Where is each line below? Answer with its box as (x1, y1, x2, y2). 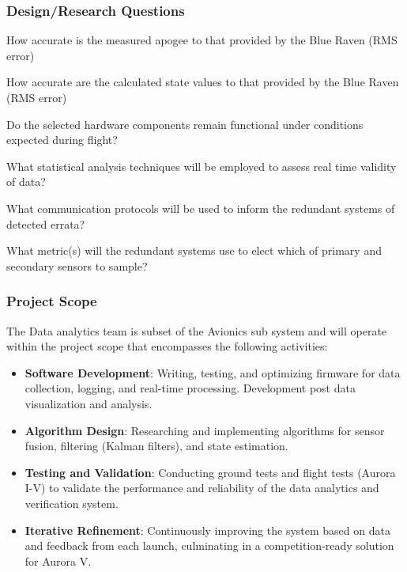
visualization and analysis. (24, 395, 153, 411)
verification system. (24, 494, 119, 511)
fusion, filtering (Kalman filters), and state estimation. (24, 438, 288, 454)
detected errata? (6, 215, 85, 232)
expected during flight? (6, 131, 118, 148)
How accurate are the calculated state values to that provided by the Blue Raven (6, 74, 399, 90)
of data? (6, 173, 46, 190)
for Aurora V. (24, 552, 92, 569)
